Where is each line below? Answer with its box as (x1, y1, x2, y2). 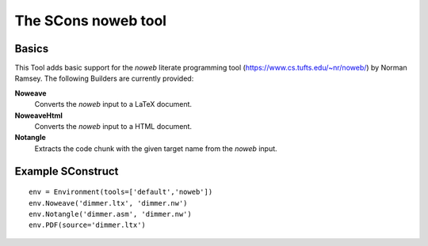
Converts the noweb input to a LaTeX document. (34, 100, 193, 109)
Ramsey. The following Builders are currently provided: (14, 74, 194, 83)
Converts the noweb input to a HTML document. (34, 122, 192, 131)
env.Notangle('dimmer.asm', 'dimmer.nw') (29, 210, 192, 218)
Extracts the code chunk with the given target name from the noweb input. (34, 143, 277, 153)
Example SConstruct (14, 165, 119, 178)
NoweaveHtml (14, 111, 63, 120)
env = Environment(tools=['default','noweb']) (29, 187, 213, 197)
